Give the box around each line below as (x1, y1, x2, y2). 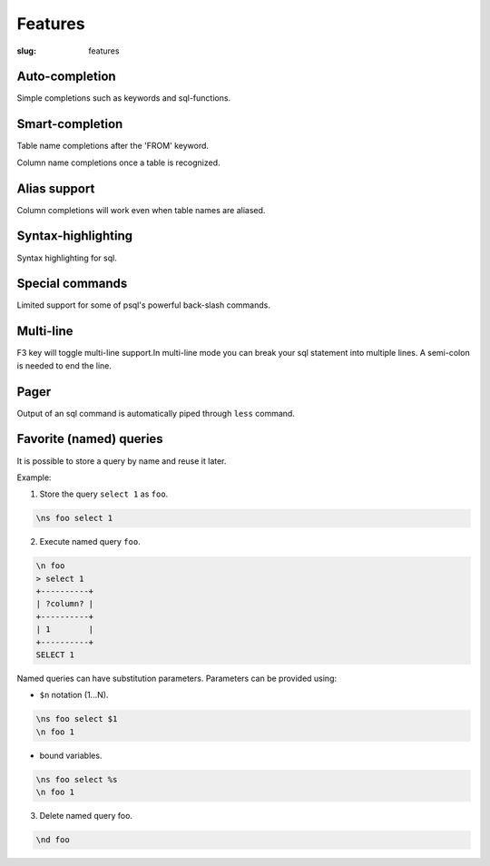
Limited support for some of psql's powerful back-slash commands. (16, 300, 271, 310)
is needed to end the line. (16, 359, 113, 371)
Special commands (16, 276, 128, 291)
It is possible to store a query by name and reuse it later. (16, 455, 227, 467)
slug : (16, 45, 36, 56)
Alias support (16, 181, 95, 196)
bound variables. (39, 750, 103, 761)
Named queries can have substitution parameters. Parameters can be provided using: (16, 673, 338, 684)
